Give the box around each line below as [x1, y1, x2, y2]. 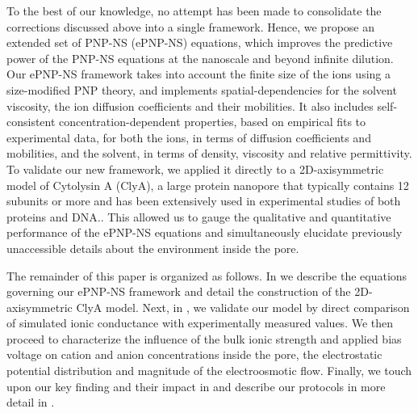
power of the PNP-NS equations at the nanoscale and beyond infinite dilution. [6, 49, 394, 66]
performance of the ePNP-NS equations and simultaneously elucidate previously [6, 224, 403, 241]
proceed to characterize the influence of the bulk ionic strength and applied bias [6, 330, 402, 347]
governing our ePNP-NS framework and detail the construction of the [6, 283, 351, 300]
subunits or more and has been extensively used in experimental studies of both [6, 192, 401, 209]
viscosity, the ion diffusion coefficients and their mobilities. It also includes [6, 97, 374, 114]
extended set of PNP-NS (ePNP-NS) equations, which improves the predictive [6, 34, 393, 51]
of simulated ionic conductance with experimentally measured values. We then [6, 314, 394, 331]
